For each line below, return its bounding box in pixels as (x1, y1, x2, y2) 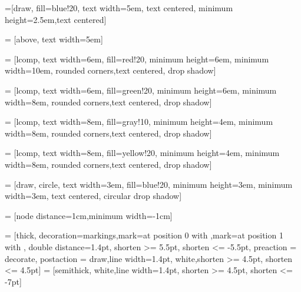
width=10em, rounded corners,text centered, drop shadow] (5, 64, 216, 77)
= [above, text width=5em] (5, 33, 103, 45)
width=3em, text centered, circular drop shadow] (5, 190, 182, 202)
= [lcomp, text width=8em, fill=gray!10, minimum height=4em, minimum (5, 115, 273, 128)
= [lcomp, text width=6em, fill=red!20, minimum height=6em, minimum (5, 52, 269, 65)
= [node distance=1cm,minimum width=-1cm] (5, 209, 173, 221)
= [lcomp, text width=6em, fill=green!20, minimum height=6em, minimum (5, 84, 277, 96)
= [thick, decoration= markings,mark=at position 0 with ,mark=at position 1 (5, 229, 283, 241)
